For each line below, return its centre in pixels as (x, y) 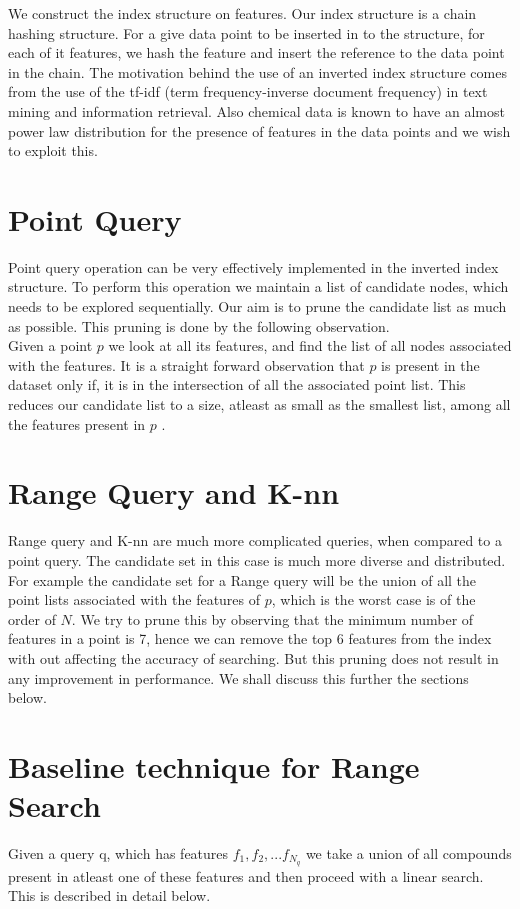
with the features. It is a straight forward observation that (186, 364)
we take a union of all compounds (408, 853)
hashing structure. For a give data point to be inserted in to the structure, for (246, 32)
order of (32, 618)
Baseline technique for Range (214, 765)
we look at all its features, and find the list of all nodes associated (310, 345)
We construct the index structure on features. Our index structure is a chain (242, 13)
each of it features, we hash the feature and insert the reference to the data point (256, 52)
